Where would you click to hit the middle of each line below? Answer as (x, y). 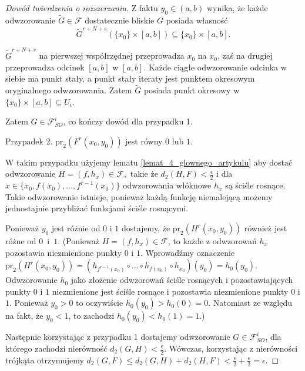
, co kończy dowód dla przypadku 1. (128, 121)
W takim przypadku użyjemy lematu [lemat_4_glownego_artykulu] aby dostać (149, 162)
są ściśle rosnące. (255, 185)
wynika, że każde (237, 8)
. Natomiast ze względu (250, 303)
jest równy (144, 141)
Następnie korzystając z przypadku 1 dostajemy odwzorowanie (118, 337)
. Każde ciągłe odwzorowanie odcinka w (215, 67)
